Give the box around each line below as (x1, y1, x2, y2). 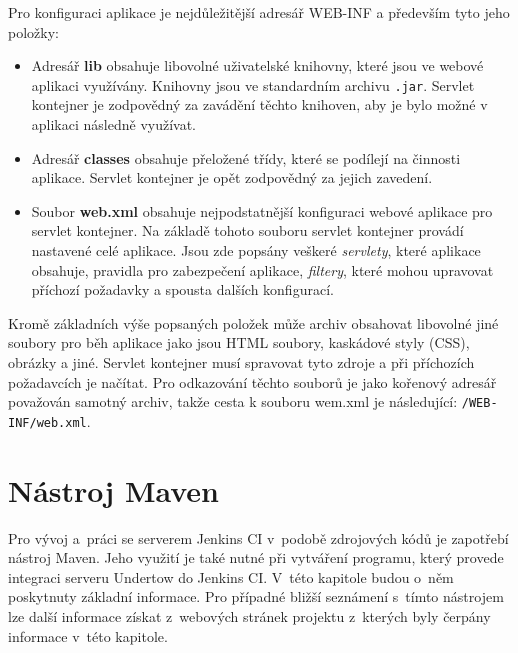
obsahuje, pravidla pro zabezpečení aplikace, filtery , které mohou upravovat (31, 259, 494, 280)
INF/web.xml (8, 415, 87, 430)
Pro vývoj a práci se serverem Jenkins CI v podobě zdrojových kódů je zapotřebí (8, 527, 509, 548)
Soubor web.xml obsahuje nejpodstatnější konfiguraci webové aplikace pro (31, 200, 493, 221)
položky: (8, 21, 59, 42)
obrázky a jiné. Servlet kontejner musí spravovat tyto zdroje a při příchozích (8, 351, 475, 372)
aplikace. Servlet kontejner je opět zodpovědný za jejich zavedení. (31, 167, 433, 188)
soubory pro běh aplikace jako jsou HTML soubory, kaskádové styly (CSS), (8, 332, 470, 353)
